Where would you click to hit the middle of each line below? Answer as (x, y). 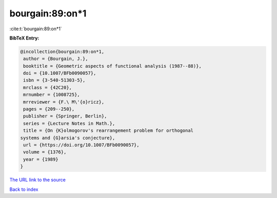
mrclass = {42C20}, (47, 87)
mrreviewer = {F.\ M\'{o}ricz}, (64, 102)
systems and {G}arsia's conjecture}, (68, 138)
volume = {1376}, (45, 152)
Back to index (24, 189)
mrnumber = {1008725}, (52, 95)
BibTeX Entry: (24, 38)
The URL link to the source (38, 180)
